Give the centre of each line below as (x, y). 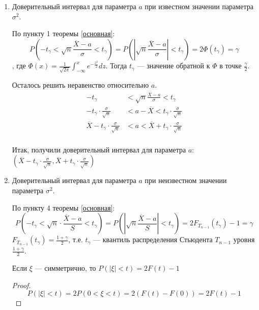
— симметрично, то (65, 268)
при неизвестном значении (186, 180)
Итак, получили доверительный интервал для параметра (99, 149)
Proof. (21, 285)
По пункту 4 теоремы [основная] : (63, 207)
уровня (244, 239)
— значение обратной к (174, 66)
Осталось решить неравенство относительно (80, 84)
